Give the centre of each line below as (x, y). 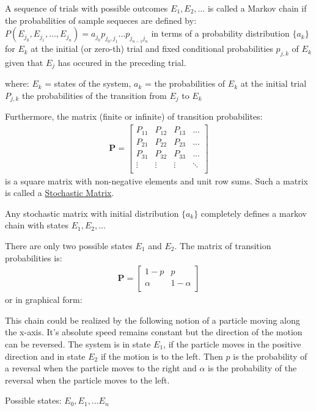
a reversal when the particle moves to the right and (101, 368)
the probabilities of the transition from (94, 96)
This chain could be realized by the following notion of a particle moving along (152, 320)
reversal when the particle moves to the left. (87, 380)
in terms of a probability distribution (220, 33)
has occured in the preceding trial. (122, 62)
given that (24, 62)
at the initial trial (274, 83)
